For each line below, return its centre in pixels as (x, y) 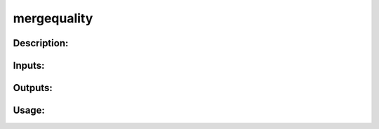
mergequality (53, 18)
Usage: (29, 110)
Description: (41, 43)
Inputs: (29, 66)
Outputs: (33, 88)
